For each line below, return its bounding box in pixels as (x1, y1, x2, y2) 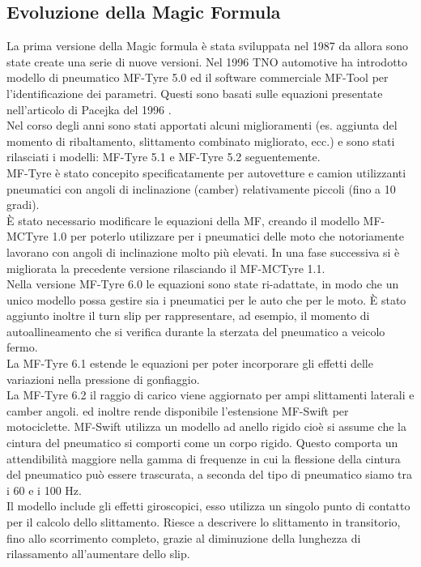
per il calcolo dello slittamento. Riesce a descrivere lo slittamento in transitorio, (6, 514, 401, 531)
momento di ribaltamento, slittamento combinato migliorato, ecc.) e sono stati (6, 132, 395, 149)
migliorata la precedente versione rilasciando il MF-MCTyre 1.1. (6, 259, 325, 276)
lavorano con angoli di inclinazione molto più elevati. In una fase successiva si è (6, 243, 400, 260)
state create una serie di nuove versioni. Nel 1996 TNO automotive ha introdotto (6, 53, 408, 70)
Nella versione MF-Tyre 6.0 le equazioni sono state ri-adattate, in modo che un (6, 275, 399, 292)
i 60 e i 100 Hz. (6, 481, 82, 498)
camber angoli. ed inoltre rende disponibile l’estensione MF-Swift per (6, 402, 349, 419)
